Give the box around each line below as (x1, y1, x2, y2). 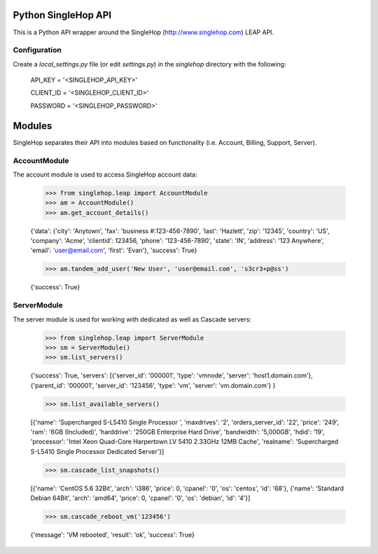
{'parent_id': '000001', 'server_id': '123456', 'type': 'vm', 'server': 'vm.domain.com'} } (30, 381, 276, 389)
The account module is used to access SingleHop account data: (13, 170, 197, 179)
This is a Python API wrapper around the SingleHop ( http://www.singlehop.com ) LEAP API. (13, 28, 274, 36)
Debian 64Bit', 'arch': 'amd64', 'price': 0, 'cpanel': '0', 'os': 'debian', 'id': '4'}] (30, 494, 251, 502)
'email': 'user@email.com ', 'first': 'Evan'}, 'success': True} (30, 246, 197, 255)
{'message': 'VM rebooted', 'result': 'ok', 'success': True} (30, 531, 195, 539)
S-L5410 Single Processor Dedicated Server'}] (30, 447, 164, 455)
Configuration (13, 46, 62, 55)
